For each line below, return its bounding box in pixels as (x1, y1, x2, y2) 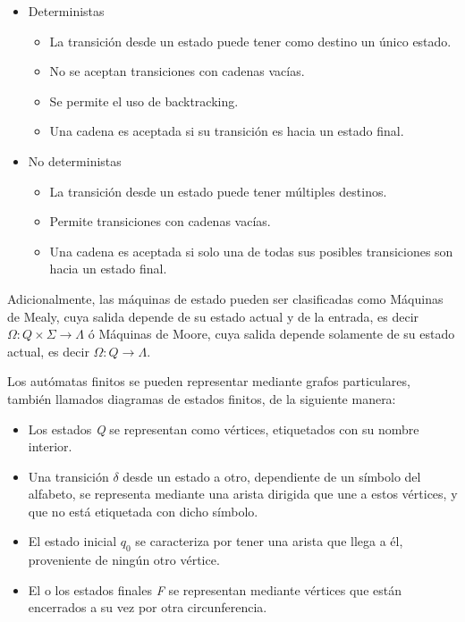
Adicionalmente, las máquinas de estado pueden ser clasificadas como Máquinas (7, 289, 444, 307)
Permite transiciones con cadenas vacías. (49, 212, 271, 231)
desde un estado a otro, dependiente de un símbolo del (123, 466, 421, 485)
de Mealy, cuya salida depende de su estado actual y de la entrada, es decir (7, 307, 419, 325)
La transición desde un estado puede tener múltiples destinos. (49, 181, 387, 200)
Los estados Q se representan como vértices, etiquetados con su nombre (28, 419, 419, 438)
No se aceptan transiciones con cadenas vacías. (49, 62, 305, 80)
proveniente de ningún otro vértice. (28, 551, 220, 569)
